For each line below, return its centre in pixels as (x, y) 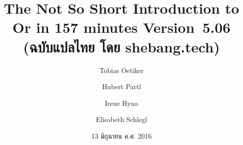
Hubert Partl (121, 86)
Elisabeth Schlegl (121, 119)
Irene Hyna (121, 103)
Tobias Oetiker (121, 70)
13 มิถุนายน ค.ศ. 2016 (121, 135)
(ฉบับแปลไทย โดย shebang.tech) (121, 46)
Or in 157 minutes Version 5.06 (121, 27)
